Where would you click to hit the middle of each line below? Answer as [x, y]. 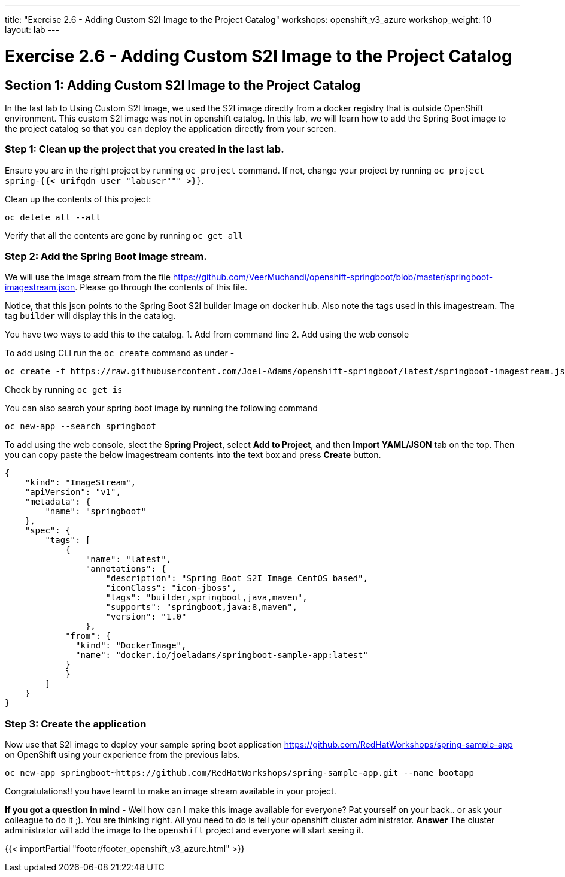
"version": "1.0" [146, 617]
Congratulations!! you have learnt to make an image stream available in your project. [171, 791]
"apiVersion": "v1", [73, 492]
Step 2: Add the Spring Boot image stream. [106, 257]
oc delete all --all [53, 217]
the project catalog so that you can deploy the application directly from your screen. [171, 128]
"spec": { [48, 531]
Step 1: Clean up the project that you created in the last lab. [145, 149]
